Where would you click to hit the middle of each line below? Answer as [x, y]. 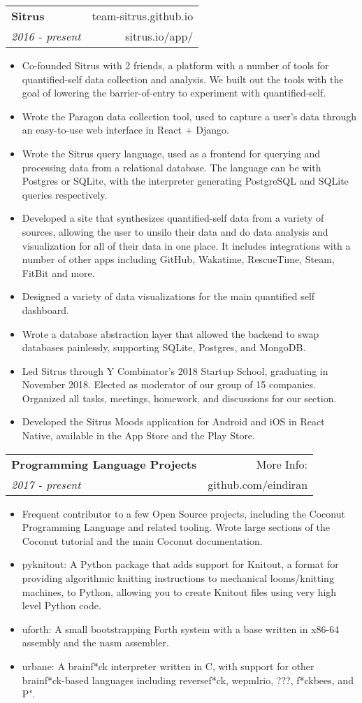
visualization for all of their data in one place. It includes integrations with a [186, 245]
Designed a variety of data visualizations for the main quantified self [168, 296]
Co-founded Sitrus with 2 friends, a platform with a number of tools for [175, 65]
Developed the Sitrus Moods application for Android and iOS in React [173, 421]
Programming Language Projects [104, 464]
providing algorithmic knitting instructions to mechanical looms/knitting [178, 578]
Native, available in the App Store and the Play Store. [138, 435]
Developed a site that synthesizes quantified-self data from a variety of [173, 218]
